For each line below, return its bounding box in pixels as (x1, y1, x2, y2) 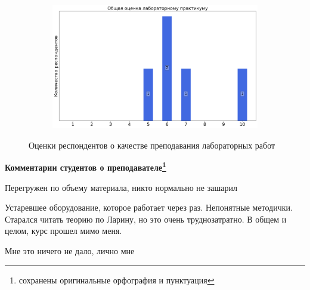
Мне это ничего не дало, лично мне (5, 245, 135, 257)
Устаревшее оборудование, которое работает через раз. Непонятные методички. (5, 201, 293, 214)
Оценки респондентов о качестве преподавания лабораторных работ (29, 138, 275, 151)
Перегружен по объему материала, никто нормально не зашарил (5, 181, 237, 193)
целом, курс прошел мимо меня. (5, 224, 122, 237)
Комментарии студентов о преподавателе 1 (5, 159, 166, 174)
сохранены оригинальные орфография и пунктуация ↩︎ (18, 273, 215, 286)
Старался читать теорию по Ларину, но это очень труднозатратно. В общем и (5, 212, 287, 225)
